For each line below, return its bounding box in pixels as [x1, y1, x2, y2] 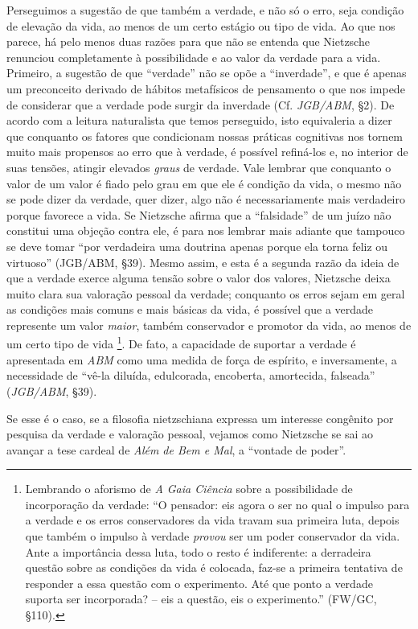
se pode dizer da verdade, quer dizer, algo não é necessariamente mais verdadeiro [6, 191, 405, 208]
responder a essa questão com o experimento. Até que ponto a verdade [25, 574, 373, 591]
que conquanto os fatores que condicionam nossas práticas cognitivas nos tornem [6, 127, 404, 144]
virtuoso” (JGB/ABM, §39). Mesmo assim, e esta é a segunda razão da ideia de [6, 253, 400, 270]
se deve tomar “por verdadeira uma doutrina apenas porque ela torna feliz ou [6, 237, 388, 254]
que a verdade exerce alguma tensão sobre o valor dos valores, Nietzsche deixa [6, 269, 391, 286]
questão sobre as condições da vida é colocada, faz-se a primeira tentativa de [25, 559, 403, 576]
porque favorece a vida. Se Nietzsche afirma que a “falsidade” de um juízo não [6, 206, 391, 223]
